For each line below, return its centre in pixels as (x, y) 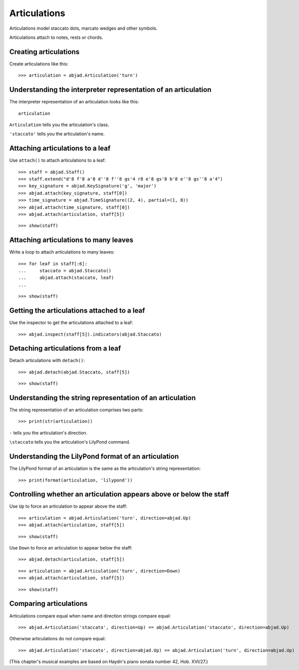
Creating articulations (45, 52)
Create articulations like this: (39, 64)
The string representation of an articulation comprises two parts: (76, 410)
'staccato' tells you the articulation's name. (57, 134)
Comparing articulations (48, 604)
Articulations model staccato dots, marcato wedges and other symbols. (83, 28)
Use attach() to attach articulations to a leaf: (57, 160)
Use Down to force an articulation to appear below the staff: (71, 548)
